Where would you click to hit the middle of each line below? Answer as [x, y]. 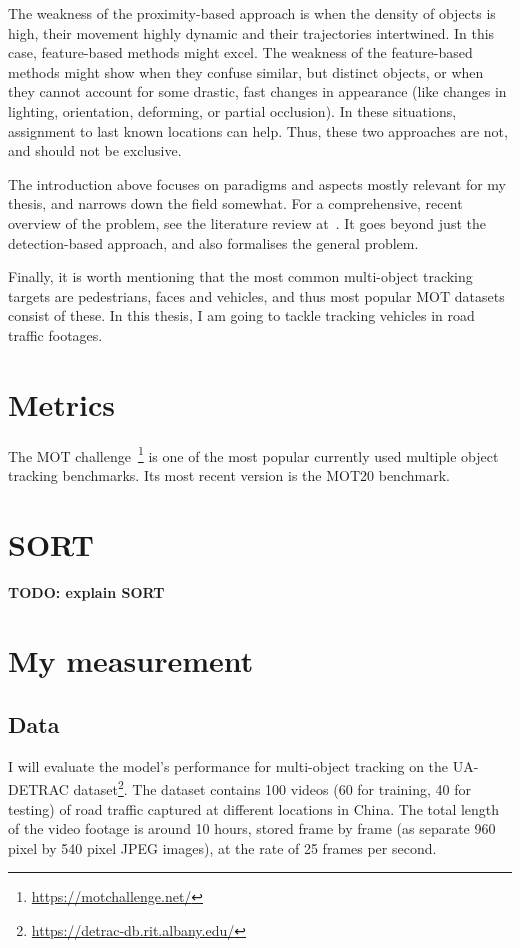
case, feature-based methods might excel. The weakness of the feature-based [240, 52]
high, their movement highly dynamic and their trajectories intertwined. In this [251, 32]
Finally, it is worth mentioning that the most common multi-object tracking [240, 276]
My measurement [131, 660]
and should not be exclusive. [95, 150]
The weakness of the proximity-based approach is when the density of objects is [252, 13]
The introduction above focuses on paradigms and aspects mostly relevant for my [257, 183]
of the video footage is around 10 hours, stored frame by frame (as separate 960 [252, 828]
